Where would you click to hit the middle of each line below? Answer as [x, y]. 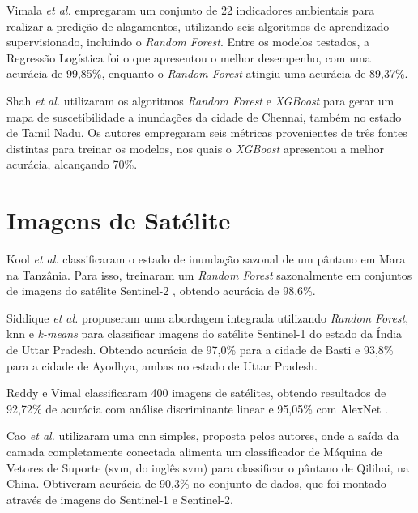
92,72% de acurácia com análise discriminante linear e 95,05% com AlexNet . [197, 408]
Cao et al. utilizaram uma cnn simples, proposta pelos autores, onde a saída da [203, 436]
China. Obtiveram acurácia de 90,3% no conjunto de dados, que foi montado [196, 483]
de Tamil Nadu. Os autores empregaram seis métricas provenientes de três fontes [207, 133]
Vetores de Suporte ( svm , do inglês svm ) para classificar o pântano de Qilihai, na [208, 467]
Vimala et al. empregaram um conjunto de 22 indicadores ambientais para [191, 10]
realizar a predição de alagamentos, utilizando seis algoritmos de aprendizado [198, 26]
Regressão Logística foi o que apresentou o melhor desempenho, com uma [189, 57]
